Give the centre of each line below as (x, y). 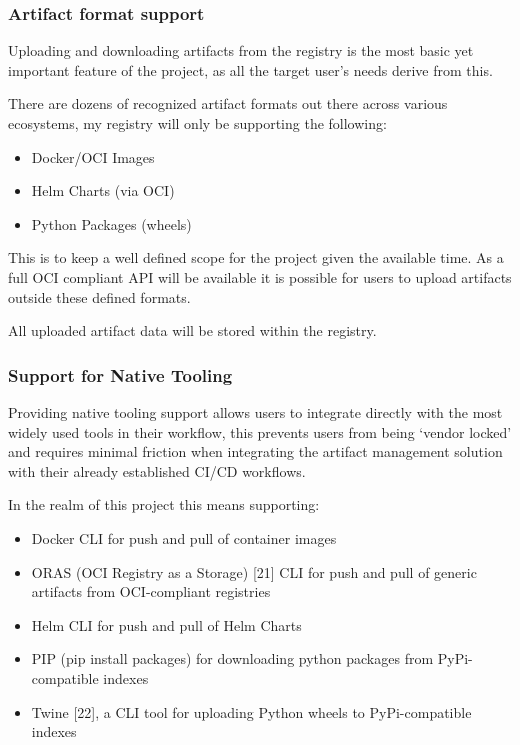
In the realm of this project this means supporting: (164, 504)
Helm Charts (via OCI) (103, 190)
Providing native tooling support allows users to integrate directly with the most (255, 411)
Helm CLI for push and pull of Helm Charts (166, 624)
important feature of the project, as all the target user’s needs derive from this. (250, 69)
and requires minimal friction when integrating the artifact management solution (255, 451)
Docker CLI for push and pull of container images (184, 537)
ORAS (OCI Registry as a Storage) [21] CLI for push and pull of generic (254, 571)
